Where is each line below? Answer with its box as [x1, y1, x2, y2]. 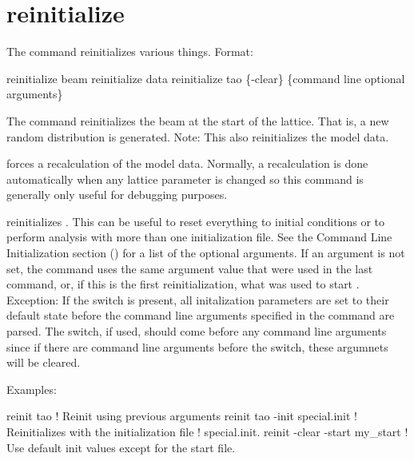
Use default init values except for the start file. [6, 439, 236, 455]
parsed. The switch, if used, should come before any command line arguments [6, 323, 387, 340]
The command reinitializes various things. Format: [6, 43, 253, 60]
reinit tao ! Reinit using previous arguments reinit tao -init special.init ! [6, 407, 357, 424]
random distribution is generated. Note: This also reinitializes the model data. [6, 128, 389, 145]
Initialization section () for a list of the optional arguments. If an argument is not [6, 244, 405, 261]
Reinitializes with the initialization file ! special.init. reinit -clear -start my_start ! [6, 423, 408, 439]
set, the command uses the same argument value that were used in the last [6, 260, 373, 276]
